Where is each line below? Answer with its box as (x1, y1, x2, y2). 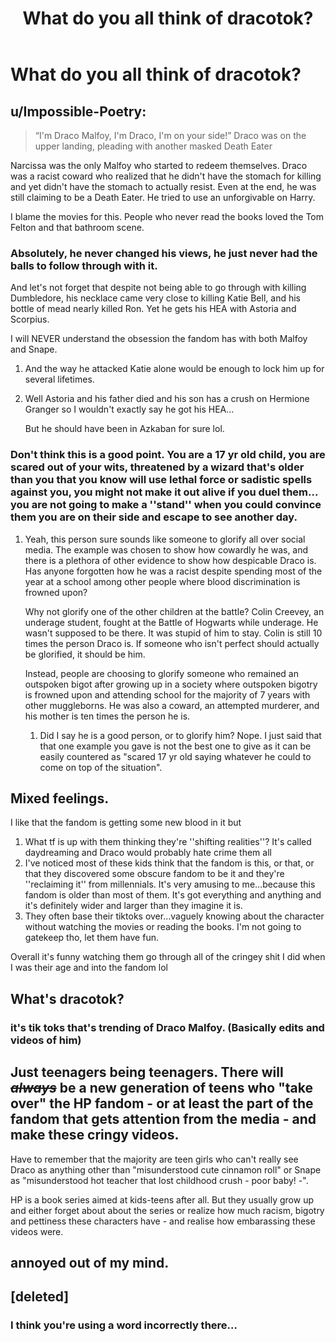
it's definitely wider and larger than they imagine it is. (24, 900, 243, 912)
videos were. (10, 1225, 64, 1237)
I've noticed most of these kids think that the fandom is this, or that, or (24, 857, 315, 869)
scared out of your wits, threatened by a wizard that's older (10, 460, 305, 474)
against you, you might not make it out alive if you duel (10, 485, 281, 499)
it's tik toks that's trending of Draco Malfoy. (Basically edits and (10, 1020, 325, 1034)
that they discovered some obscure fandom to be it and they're (24, 868, 285, 880)
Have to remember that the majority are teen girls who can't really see (10, 1153, 299, 1165)
